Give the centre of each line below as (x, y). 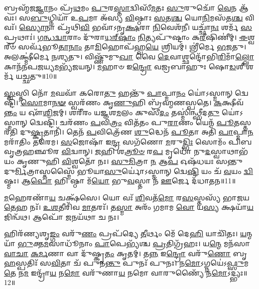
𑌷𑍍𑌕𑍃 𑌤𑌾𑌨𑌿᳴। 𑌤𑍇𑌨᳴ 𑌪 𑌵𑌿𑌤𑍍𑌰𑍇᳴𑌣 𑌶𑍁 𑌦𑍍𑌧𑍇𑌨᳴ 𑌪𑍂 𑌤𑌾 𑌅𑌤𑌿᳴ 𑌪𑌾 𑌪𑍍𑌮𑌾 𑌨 (142, 132)
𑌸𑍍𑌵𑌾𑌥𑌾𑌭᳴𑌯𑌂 (229, 151)
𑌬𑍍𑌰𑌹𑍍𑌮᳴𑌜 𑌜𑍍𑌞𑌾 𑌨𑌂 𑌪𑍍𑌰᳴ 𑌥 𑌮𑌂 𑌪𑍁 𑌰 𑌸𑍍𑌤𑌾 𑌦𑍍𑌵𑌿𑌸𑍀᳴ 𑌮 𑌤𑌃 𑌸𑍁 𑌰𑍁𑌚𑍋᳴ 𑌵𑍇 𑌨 (121, 7)
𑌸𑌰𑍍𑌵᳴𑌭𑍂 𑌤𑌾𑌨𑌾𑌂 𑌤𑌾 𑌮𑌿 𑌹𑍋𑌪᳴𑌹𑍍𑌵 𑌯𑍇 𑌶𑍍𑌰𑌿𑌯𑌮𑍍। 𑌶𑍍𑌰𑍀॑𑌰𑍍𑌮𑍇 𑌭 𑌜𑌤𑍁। (132, 47)
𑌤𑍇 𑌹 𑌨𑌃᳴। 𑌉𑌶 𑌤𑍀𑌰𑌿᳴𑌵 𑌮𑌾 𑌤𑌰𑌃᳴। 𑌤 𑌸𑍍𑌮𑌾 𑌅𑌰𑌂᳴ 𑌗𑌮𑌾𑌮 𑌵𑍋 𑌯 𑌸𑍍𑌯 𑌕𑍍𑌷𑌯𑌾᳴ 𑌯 (129, 207)
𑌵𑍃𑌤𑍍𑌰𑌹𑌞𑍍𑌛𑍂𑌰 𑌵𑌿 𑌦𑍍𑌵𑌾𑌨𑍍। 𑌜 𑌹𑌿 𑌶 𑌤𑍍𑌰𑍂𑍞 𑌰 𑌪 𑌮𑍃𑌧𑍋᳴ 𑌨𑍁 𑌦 (107, 151)
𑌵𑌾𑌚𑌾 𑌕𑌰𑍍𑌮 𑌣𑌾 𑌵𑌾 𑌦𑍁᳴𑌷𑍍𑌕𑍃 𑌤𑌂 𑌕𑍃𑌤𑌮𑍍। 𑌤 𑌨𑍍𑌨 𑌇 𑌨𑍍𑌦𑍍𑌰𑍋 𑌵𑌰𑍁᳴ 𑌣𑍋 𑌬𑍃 (126, 253)
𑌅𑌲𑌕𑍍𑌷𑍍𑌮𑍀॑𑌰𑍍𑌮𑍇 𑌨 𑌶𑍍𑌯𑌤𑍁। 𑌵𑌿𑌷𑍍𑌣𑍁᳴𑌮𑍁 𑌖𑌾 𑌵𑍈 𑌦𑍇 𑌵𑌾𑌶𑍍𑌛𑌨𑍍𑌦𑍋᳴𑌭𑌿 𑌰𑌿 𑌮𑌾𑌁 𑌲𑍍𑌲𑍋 (129, 56)
